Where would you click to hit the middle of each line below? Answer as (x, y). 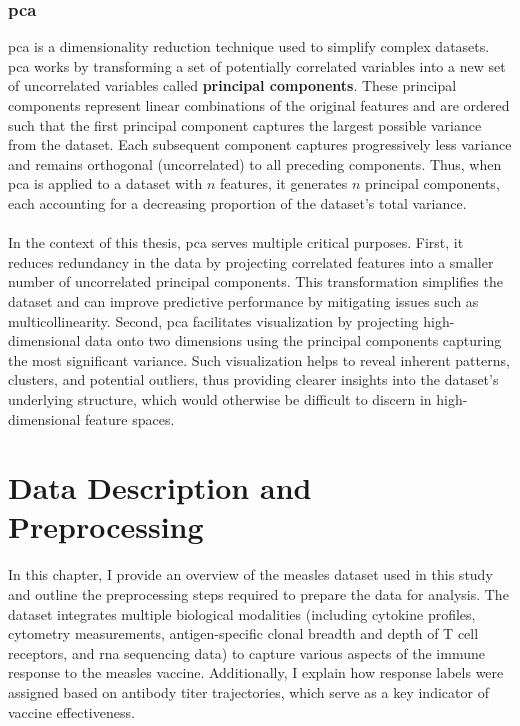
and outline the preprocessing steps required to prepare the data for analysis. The (258, 594)
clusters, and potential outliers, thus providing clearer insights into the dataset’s (253, 379)
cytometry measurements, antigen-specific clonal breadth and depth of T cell (243, 633)
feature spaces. (130, 418)
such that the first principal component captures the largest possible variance (245, 124)
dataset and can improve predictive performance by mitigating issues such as (243, 300)
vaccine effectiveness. (71, 711)
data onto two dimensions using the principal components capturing (293, 340)
